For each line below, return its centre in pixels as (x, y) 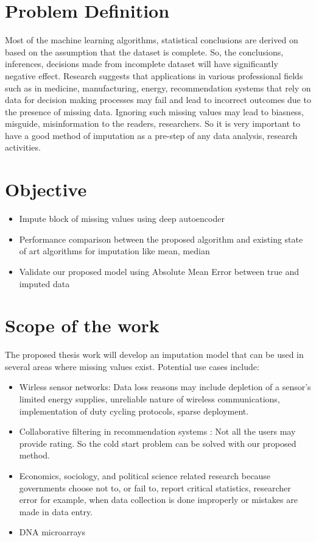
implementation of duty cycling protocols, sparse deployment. (134, 411)
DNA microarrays (52, 532)
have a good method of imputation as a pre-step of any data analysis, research (151, 135)
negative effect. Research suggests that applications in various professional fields (154, 75)
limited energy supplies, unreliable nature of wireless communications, (149, 399)
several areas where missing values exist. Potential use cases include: (132, 366)
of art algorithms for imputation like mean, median (114, 251)
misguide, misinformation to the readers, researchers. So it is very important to (153, 123)
